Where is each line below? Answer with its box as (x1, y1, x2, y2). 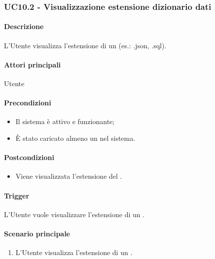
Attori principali (4, 59, 61, 69)
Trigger (4, 190, 30, 200)
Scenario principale (4, 228, 70, 238)
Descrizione (4, 21, 44, 32)
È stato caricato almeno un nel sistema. (15, 133, 136, 143)
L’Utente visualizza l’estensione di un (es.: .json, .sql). (4, 40, 167, 50)
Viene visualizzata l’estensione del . (15, 171, 122, 181)
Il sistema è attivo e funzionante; (15, 116, 115, 127)
